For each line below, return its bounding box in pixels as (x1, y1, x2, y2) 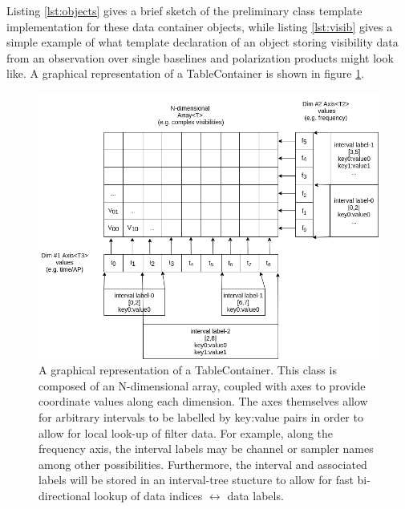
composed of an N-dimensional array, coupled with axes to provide (38, 377, 366, 394)
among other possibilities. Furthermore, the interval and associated (38, 455, 367, 472)
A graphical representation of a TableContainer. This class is (38, 362, 337, 378)
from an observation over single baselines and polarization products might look (6, 49, 394, 66)
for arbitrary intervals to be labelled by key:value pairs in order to (38, 409, 363, 426)
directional (38, 487, 91, 504)
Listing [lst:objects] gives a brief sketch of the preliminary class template (6, 2, 362, 18)
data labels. (227, 487, 284, 504)
